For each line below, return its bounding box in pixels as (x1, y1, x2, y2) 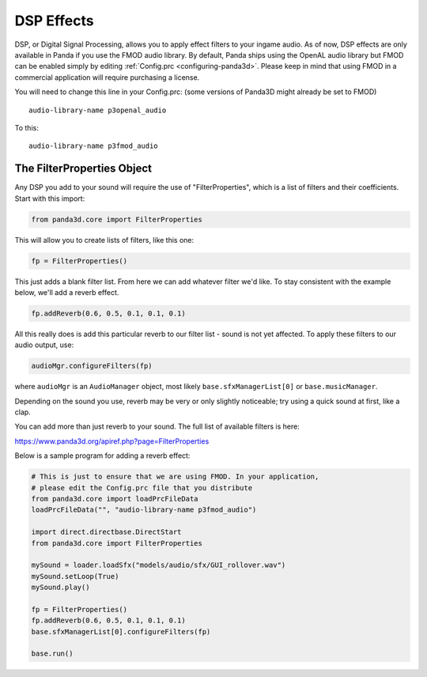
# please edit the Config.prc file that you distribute (31, 483, 253, 492)
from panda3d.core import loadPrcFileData (31, 494, 198, 503)
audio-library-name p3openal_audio (28, 105, 167, 115)
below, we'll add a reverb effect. (14, 287, 119, 297)
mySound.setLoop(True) (31, 572, 119, 581)
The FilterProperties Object (14, 162, 152, 176)
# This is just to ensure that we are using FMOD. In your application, (31, 472, 319, 482)
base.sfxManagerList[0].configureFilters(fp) (31, 627, 211, 636)
